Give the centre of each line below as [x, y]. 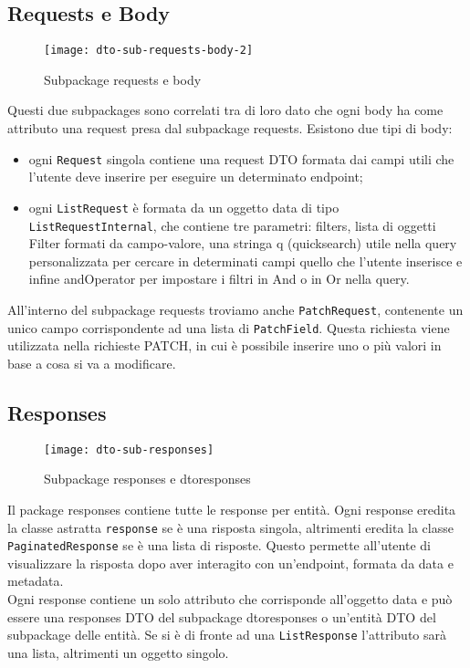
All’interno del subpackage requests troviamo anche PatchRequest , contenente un [235, 309]
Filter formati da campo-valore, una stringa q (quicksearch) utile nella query [243, 243]
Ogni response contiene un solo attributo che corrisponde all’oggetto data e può [230, 599]
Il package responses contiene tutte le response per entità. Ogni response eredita [232, 509]
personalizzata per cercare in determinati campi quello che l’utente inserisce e [245, 261]
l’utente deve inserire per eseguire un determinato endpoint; [196, 177]
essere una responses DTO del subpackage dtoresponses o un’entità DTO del [222, 616]
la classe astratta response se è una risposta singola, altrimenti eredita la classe [230, 527]
